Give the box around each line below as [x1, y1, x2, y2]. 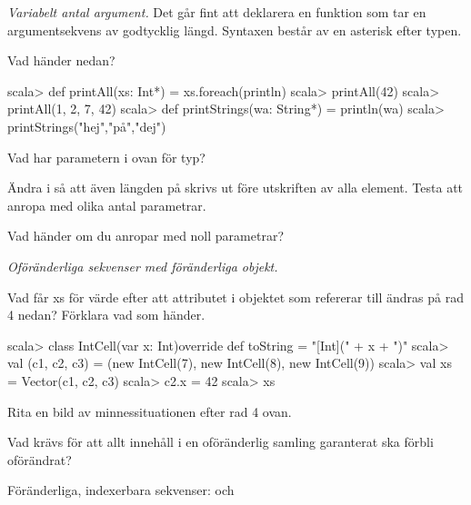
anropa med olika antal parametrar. [7, 195, 206, 214]
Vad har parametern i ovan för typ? [7, 147, 205, 166]
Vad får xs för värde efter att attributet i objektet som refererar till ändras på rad [7, 287, 464, 306]
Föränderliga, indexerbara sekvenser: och [7, 480, 235, 500]
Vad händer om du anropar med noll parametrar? [7, 226, 284, 245]
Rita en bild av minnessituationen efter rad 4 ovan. [7, 401, 292, 421]
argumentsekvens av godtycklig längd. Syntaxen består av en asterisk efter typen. [7, 20, 462, 39]
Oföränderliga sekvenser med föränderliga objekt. [7, 256, 278, 275]
